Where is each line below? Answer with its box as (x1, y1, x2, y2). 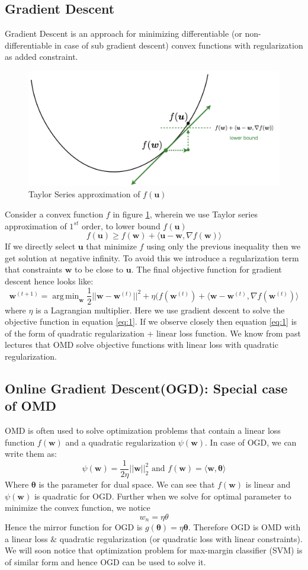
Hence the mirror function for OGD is (5, 521, 143, 533)
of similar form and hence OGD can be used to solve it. (5, 556, 206, 568)
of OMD (5, 396, 57, 415)
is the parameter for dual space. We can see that (38, 478, 215, 490)
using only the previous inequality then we (146, 240, 301, 252)
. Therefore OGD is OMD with (188, 521, 301, 533)
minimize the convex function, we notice (5, 501, 150, 514)
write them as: (5, 447, 57, 460)
